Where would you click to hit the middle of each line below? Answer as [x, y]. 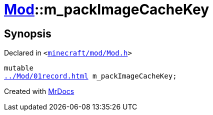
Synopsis [28, 33]
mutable [19, 68]
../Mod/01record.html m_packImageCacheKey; [90, 76]
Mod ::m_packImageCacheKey [107, 9]
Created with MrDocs [39, 91]
